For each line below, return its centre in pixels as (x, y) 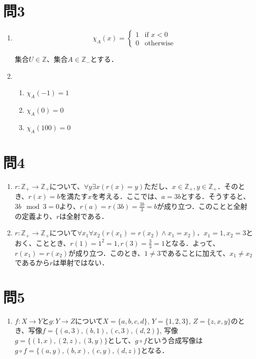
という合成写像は (175, 340)
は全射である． (84, 216)
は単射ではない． (81, 263)
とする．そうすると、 (216, 196)
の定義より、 (35, 216)
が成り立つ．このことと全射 (202, 206)
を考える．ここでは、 (127, 196)
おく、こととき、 (42, 243)
